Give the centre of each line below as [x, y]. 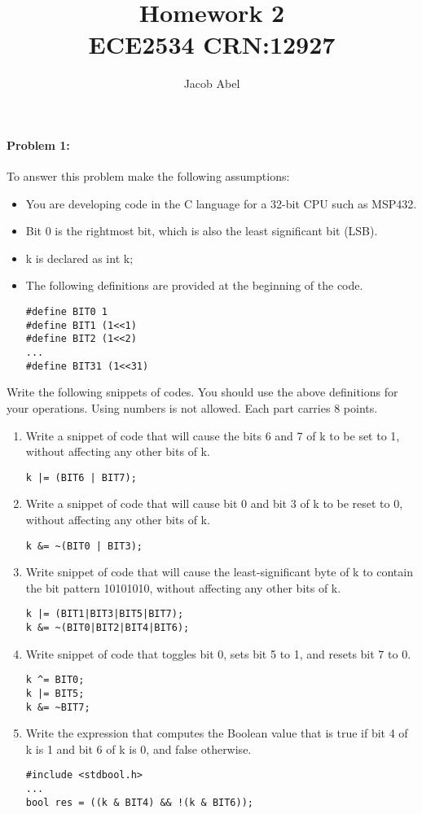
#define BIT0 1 [67, 312]
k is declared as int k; [79, 258]
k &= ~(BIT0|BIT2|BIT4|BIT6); [108, 628]
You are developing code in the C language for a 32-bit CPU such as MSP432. [221, 203]
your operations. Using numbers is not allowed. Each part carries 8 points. [192, 407]
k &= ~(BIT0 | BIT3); [84, 546]
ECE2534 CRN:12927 [212, 44]
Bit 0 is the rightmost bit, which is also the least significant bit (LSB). [202, 231]
